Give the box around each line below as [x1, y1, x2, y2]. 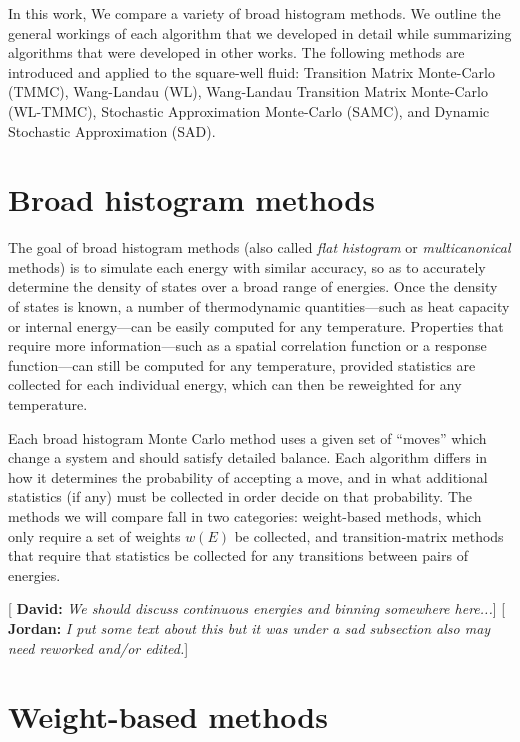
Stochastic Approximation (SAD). [8, 120, 216, 141]
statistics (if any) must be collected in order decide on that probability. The [8, 486, 472, 507]
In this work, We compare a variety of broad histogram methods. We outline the [8, 3, 501, 23]
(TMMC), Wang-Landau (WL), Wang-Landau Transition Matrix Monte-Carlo [8, 81, 488, 102]
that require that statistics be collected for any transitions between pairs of [8, 545, 468, 566]
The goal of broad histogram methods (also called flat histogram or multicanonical [8, 237, 511, 258]
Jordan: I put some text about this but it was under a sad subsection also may [8, 617, 491, 638]
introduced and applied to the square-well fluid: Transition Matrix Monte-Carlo [8, 61, 495, 82]
